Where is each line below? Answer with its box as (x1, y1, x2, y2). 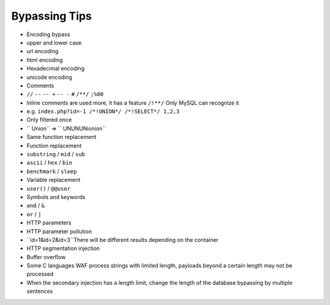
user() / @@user (26, 184, 71, 192)
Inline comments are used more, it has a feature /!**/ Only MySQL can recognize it (26, 99, 240, 107)
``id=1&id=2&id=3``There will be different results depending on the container (26, 236, 219, 243)
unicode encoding (26, 73, 73, 81)
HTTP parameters (26, 219, 71, 227)
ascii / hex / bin (26, 159, 73, 167)
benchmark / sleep (26, 167, 77, 175)
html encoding (26, 56, 64, 64)
